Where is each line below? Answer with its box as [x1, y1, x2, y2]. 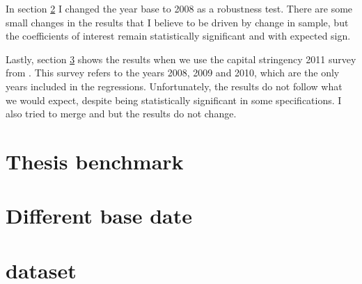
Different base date [6, 201, 192, 230]
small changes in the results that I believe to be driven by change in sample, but [6, 15, 349, 29]
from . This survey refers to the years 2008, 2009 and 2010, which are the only [6, 65, 340, 80]
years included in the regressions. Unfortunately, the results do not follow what [6, 78, 343, 93]
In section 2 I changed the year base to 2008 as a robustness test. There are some [6, 1, 353, 15]
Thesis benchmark [6, 147, 184, 175]
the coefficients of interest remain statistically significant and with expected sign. [6, 28, 351, 43]
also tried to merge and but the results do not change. [6, 106, 237, 121]
